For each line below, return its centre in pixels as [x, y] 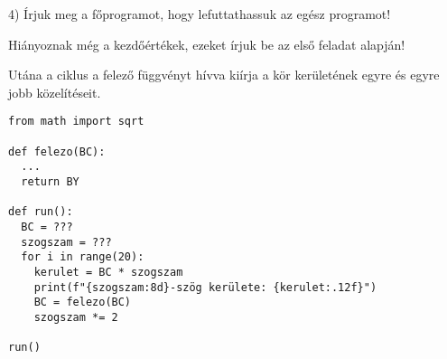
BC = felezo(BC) [83, 302]
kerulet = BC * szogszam [108, 272]
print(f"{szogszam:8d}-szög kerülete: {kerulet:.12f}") [205, 287]
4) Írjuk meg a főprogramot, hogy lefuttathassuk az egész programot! [200, 14]
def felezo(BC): [57, 151]
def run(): [41, 212]
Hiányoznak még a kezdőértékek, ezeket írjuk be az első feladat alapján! [207, 44]
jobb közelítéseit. [55, 92]
